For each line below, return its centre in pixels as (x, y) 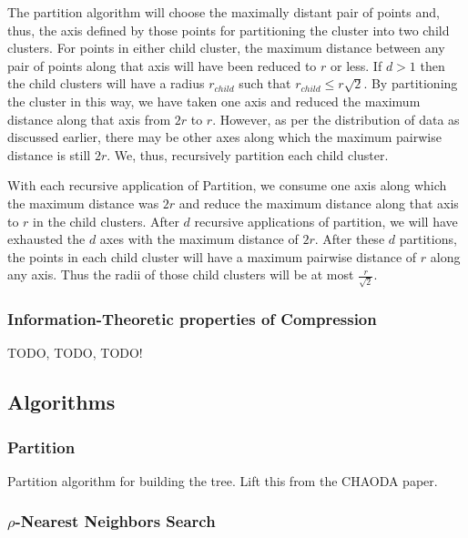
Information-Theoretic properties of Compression (192, 318)
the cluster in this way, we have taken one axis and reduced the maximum (214, 101)
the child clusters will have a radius (106, 83)
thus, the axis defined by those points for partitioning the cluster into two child (229, 30)
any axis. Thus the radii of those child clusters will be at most (181, 274)
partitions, (428, 239)
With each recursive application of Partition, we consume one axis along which (227, 185)
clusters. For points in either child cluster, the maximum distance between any (226, 48)
